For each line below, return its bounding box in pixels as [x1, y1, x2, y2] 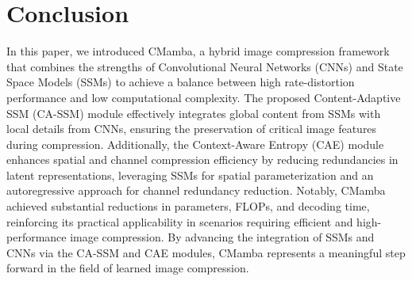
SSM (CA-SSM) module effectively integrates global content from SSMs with [6, 104, 381, 121]
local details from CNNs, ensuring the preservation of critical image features [6, 120, 377, 137]
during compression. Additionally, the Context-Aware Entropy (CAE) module [6, 135, 384, 152]
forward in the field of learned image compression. [6, 260, 249, 276]
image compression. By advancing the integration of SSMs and [70, 229, 375, 245]
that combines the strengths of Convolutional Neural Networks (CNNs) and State [6, 58, 403, 74]
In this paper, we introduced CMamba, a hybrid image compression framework [6, 43, 390, 59]
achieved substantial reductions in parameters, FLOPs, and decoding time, [6, 198, 370, 215]
